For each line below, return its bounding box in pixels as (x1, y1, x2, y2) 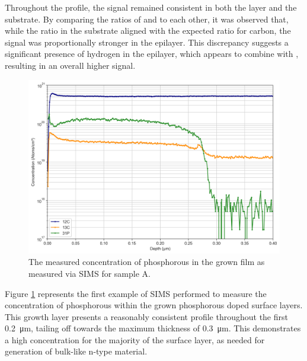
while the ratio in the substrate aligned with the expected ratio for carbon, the (5, 24, 291, 37)
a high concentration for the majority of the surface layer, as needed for (5, 333, 265, 346)
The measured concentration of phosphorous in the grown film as (28, 255, 265, 268)
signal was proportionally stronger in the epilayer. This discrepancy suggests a (5, 36, 289, 48)
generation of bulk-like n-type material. (5, 345, 148, 357)
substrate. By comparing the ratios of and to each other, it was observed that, (5, 12, 289, 25)
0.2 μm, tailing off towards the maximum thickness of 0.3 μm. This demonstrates (5, 322, 301, 334)
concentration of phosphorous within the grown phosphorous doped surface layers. (5, 299, 303, 311)
